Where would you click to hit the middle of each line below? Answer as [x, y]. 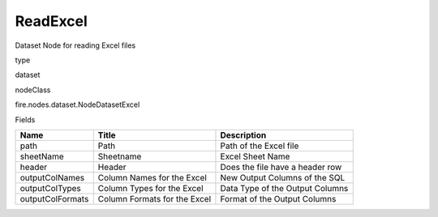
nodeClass [33, 90]
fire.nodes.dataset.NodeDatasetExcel [77, 104]
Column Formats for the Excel [155, 198]
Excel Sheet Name [255, 156]
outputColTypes [50, 188]
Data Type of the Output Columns [284, 188]
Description [243, 135]
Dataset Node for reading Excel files [75, 45]
